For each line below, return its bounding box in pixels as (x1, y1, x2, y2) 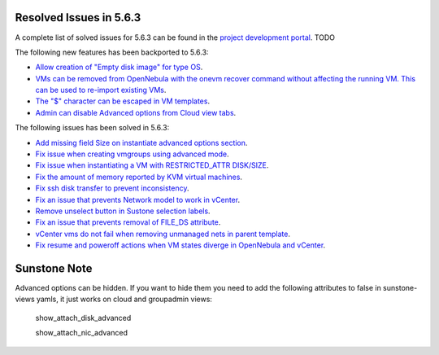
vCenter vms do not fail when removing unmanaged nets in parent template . (35, 229, 290, 239)
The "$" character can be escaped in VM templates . (35, 96, 211, 106)
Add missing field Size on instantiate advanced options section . (35, 138, 248, 147)
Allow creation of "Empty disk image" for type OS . (35, 62, 203, 72)
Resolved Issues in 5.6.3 (15, 11, 141, 24)
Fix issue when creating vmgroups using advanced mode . (35, 149, 229, 159)
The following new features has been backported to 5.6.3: (15, 47, 209, 57)
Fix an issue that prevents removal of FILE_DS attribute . (35, 217, 221, 227)
